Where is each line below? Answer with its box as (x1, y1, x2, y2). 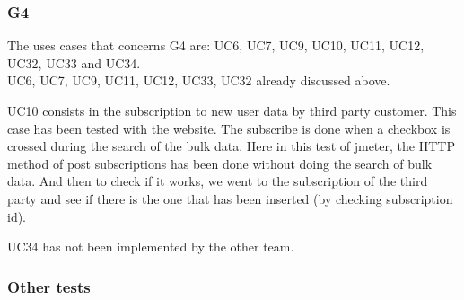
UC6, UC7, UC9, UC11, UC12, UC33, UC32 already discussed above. (7, 71, 390, 90)
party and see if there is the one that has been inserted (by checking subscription (7, 189, 453, 207)
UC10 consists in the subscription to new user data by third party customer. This (7, 101, 457, 119)
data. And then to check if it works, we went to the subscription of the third (7, 172, 428, 190)
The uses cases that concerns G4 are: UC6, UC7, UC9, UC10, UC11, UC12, (7, 36, 425, 55)
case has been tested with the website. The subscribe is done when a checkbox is (7, 119, 451, 137)
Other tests (7, 275, 91, 297)
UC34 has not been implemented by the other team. (7, 237, 294, 256)
